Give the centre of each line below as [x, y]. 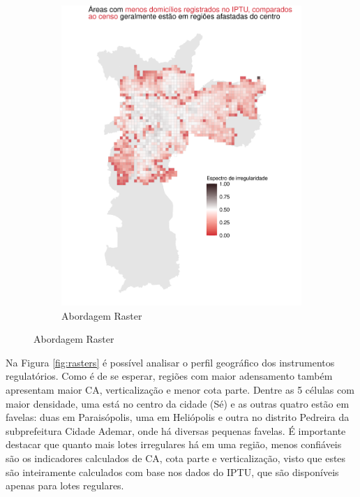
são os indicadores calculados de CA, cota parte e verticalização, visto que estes [176, 458]
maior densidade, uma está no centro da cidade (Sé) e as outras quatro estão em [178, 403]
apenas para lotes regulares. [65, 485]
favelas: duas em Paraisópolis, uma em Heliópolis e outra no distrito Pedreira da [178, 417]
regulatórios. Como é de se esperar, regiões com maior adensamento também [169, 376]
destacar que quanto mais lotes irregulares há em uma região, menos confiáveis [174, 444]
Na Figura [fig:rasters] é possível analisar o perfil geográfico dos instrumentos [170, 362]
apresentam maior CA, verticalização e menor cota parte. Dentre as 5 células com [180, 390]
